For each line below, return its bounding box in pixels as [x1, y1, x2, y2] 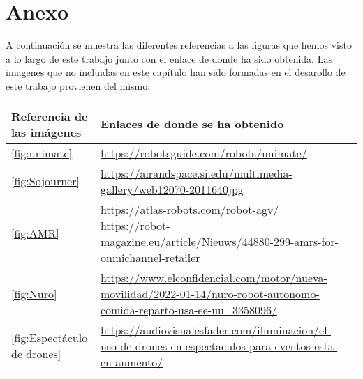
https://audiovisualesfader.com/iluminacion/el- [100, 321, 332, 338]
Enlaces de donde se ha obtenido [100, 116, 284, 132]
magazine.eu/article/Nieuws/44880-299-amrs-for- [100, 233, 339, 249]
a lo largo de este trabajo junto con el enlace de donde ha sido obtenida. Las [6, 51, 332, 65]
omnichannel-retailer [100, 249, 200, 265]
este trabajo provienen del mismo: [6, 78, 151, 93]
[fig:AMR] [11, 225, 59, 241]
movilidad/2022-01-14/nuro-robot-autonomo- [100, 285, 320, 302]
